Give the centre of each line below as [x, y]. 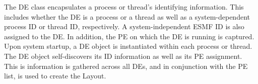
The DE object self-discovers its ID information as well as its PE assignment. [123, 56]
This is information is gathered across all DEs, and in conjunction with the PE [126, 66]
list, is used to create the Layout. [55, 76]
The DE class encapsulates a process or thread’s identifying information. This [124, 7]
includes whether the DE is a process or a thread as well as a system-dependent [127, 16]
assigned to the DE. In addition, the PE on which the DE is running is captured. [129, 36]
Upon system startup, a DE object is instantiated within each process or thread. [128, 46]
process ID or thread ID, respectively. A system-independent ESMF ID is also [124, 26]
